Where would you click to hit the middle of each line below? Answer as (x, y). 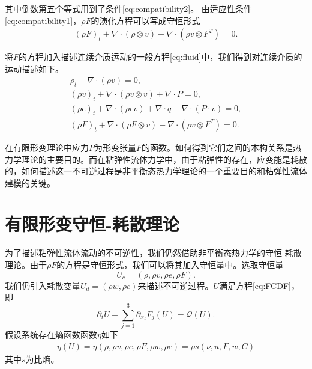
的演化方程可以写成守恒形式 (145, 20)
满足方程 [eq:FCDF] (255, 285)
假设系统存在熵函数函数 (51, 334)
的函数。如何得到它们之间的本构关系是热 (222, 147)
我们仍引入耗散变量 (43, 285)
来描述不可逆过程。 (175, 285)
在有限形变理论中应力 (47, 147)
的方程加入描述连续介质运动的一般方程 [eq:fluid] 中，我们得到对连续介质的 (160, 57)
